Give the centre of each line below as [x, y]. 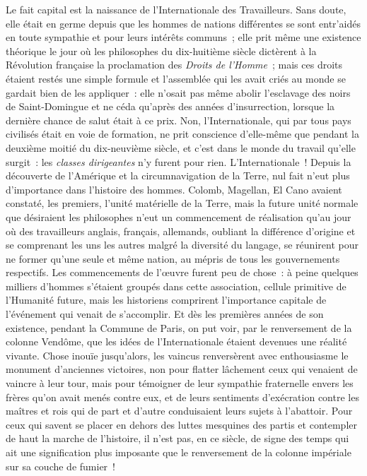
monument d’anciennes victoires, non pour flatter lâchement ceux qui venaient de [182, 369]
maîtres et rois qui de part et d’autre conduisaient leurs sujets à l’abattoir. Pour [179, 411]
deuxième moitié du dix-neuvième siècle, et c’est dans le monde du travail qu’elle [181, 147]
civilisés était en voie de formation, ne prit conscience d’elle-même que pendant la [182, 134]
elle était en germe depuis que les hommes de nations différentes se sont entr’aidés [183, 23]
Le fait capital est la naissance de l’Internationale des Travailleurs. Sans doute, [176, 9]
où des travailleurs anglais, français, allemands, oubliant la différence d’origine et [181, 231]
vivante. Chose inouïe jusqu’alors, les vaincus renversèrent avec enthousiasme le [177, 355]
